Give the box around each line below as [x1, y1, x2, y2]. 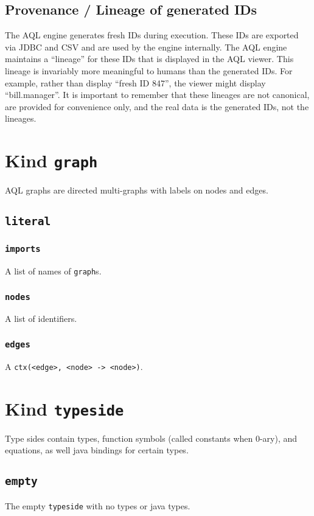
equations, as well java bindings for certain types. [5, 444, 189, 456]
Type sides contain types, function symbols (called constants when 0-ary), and [5, 431, 298, 444]
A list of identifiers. [5, 312, 77, 325]
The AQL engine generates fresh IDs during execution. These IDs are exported [5, 29, 299, 41]
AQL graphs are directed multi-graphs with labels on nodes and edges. [5, 184, 268, 197]
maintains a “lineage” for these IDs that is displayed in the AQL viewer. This [5, 52, 294, 65]
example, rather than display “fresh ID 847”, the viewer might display [5, 76, 266, 89]
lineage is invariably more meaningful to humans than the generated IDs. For [5, 64, 293, 77]
